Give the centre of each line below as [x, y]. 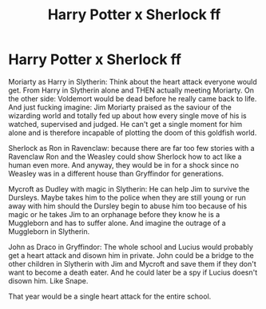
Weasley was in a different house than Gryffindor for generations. [116, 173]
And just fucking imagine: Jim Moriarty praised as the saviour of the [120, 107]
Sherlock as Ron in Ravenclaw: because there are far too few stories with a [131, 148]
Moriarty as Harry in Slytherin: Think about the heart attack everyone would [133, 81]
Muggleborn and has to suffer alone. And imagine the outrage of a [117, 223]
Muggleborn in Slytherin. [49, 231]
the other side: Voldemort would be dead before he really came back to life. [133, 98]
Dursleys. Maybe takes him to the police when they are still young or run [127, 197]
